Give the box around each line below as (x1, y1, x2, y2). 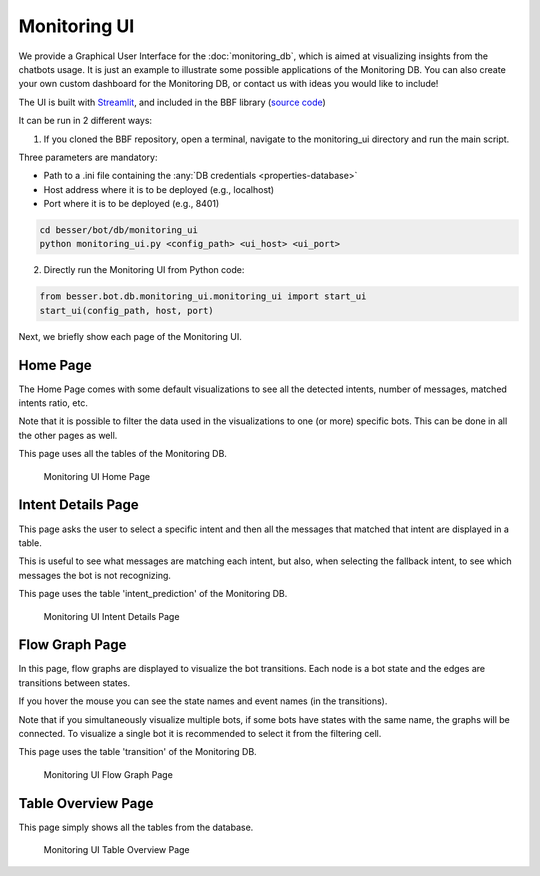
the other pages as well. (18, 429, 118, 441)
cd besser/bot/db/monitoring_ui (39, 225, 199, 236)
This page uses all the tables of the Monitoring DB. (18, 448, 227, 460)
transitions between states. (18, 676, 130, 689)
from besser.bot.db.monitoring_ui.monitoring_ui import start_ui (39, 291, 367, 302)
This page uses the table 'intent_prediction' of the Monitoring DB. (18, 588, 288, 600)
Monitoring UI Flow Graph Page (43, 768, 174, 780)
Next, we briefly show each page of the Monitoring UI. (18, 330, 242, 342)
